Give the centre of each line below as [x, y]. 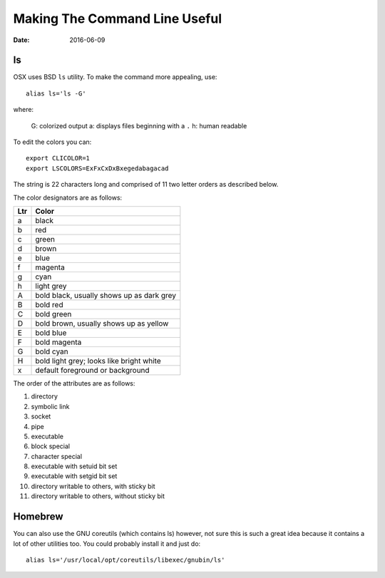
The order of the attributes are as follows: [74, 383]
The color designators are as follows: [68, 197]
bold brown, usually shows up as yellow [102, 323]
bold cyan [52, 351]
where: [24, 110]
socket [41, 416]
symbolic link [50, 406]
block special [51, 446]
